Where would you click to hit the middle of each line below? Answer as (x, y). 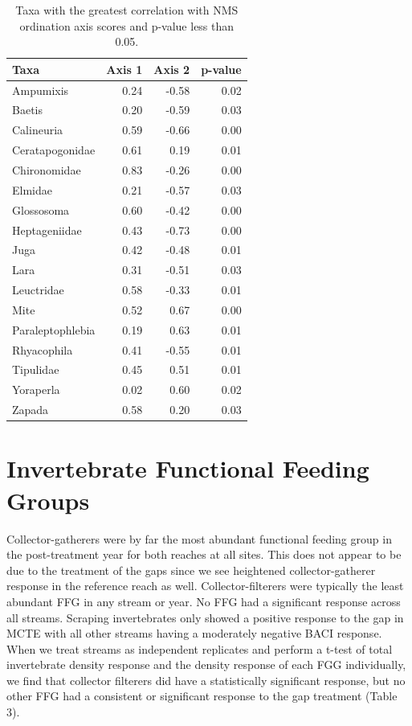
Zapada (31, 410)
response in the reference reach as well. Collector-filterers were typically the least (205, 586)
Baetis (27, 110)
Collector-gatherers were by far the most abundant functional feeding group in (199, 538)
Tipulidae (36, 369)
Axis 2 (172, 69)
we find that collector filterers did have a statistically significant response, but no (206, 680)
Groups (48, 500)
